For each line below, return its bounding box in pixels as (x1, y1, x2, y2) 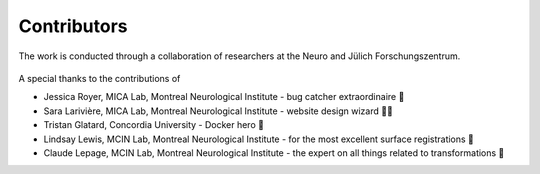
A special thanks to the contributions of (18, 72, 181, 84)
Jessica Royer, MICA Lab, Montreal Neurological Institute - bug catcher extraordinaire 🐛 (43, 91, 405, 103)
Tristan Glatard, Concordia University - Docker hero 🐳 (43, 119, 265, 131)
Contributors (18, 15, 129, 37)
